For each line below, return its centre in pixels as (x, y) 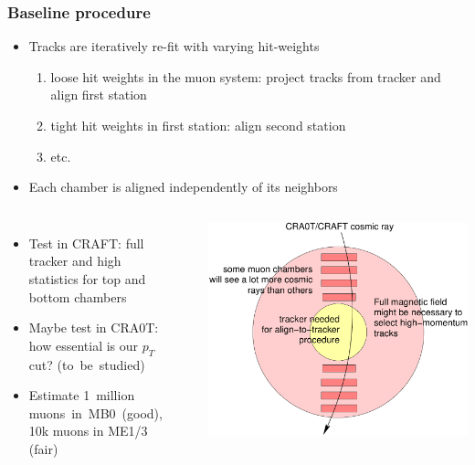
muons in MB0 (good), (95, 412)
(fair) (43, 448)
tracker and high (75, 261)
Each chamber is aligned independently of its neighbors (183, 187)
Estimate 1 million (82, 395)
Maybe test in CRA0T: (94, 328)
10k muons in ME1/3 (88, 431)
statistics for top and (87, 278)
